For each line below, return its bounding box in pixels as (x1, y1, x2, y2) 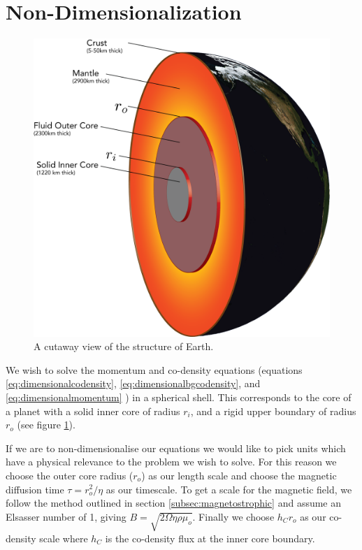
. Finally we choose (192, 509, 275, 523)
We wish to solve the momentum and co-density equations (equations (6, 362, 303, 377)
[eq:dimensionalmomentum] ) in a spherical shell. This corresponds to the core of (6, 389, 352, 404)
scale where (39, 530, 88, 545)
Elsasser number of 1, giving (6, 509, 126, 523)
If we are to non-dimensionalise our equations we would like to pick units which (6, 440, 346, 455)
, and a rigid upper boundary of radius (190, 403, 356, 418)
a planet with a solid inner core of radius (6, 403, 180, 418)
